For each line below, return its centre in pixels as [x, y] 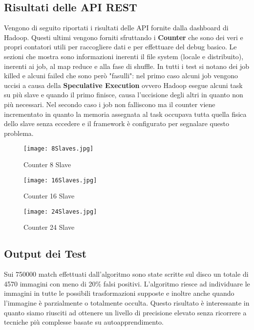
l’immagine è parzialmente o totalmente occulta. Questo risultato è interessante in [127, 303]
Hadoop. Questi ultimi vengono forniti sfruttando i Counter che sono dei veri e [124, 37]
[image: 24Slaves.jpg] [60, 211]
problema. [19, 133]
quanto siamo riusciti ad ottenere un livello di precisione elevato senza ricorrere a [125, 312]
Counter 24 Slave [49, 227]
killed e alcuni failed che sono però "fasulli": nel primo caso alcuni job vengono [121, 76]
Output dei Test [45, 253]
